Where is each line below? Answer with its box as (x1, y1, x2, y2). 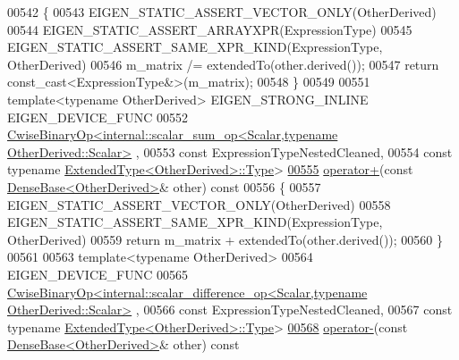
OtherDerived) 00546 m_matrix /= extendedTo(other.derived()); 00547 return (7, 54, 439, 73)
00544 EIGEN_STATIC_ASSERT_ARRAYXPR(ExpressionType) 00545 (7, 20, 412, 38)
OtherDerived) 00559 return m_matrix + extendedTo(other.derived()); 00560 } (7, 230, 444, 248)
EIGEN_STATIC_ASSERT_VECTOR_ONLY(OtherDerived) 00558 (7, 195, 391, 213)
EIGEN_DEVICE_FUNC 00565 (7, 264, 188, 283)
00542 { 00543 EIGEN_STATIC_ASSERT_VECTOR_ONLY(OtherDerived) (7, 3, 437, 21)
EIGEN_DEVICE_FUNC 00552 (7, 107, 188, 126)
